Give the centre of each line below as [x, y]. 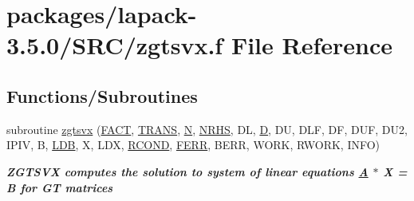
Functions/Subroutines [102, 95]
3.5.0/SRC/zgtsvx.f [115, 45]
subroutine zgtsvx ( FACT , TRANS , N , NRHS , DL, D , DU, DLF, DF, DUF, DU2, [207, 129]
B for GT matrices [60, 187]
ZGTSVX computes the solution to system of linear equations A [187, 171]
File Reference [312, 45]
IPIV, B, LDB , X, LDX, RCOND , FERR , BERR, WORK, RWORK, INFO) [193, 145]
